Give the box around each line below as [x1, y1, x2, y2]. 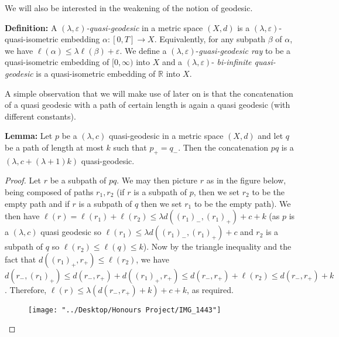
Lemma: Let [5, 130, 53, 142]
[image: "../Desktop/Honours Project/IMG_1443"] [28, 305, 221, 314]
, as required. [187, 283, 234, 295]
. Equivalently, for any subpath [154, 33, 266, 45]
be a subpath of [50, 174, 107, 186]
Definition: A [5, 21, 57, 33]
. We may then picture [117, 174, 198, 186]
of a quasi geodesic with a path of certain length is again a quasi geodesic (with [5, 98, 290, 111]
